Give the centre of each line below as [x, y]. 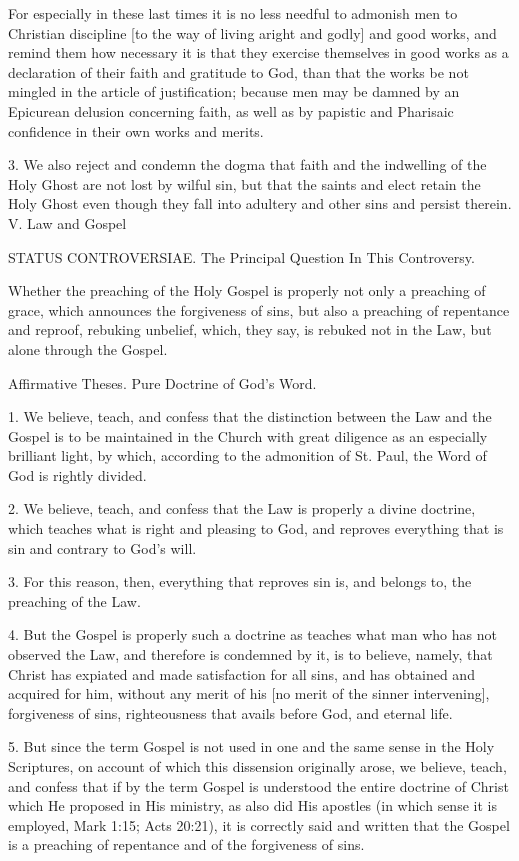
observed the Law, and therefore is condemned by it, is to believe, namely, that [250, 654]
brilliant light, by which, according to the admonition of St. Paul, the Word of [247, 455]
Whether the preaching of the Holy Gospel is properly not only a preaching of [247, 290]
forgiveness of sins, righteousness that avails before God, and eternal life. [230, 712]
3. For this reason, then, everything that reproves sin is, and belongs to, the [240, 581]
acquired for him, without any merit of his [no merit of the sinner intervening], [249, 693]
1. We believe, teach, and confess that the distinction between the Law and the [250, 416]
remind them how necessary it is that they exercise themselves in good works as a [258, 52]
